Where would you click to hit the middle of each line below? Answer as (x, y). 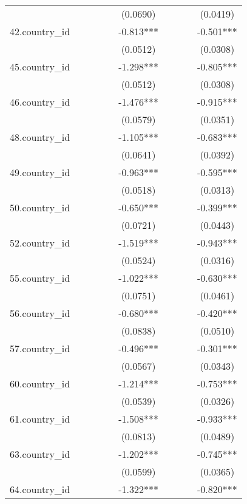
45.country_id (40, 66)
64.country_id (40, 489)
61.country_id (40, 419)
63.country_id (40, 454)
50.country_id (40, 207)
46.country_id (40, 102)
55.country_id (40, 278)
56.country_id (40, 313)
